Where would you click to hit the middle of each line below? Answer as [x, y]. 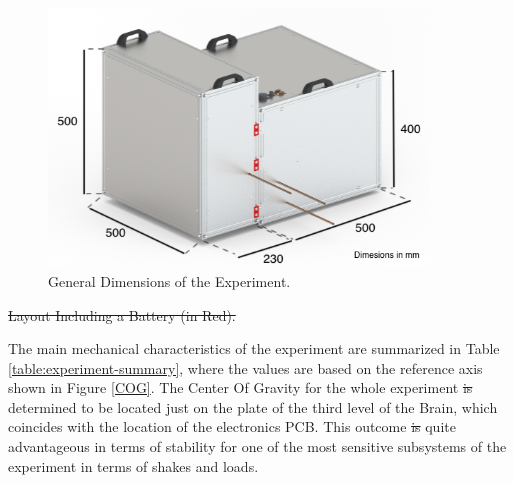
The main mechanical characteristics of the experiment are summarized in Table [254, 348]
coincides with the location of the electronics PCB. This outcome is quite [232, 426]
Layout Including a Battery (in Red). [122, 314]
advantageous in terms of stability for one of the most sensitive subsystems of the [257, 446]
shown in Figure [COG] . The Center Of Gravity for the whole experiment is [240, 387]
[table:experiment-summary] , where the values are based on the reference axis [245, 367]
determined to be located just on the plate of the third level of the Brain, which [253, 406]
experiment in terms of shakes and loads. [133, 465]
